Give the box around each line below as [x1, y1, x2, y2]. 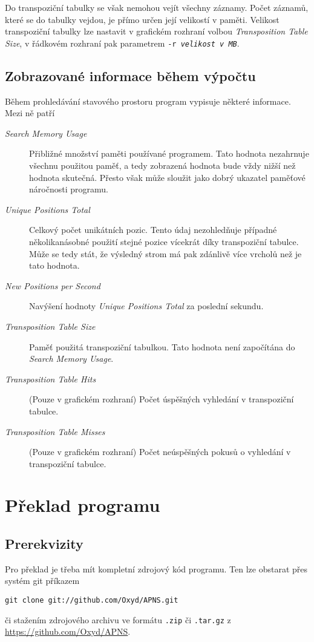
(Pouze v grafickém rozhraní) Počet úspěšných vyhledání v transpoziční [29, 393, 294, 405]
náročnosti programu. [29, 183, 108, 195]
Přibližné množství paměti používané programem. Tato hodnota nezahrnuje [29, 147, 309, 160]
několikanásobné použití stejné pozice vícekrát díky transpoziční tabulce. [29, 235, 299, 247]
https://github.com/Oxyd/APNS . [5, 625, 131, 638]
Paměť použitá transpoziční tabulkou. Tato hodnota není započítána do [29, 340, 295, 353]
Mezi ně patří [5, 106, 55, 119]
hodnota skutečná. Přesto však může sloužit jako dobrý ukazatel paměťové [29, 171, 306, 183]
